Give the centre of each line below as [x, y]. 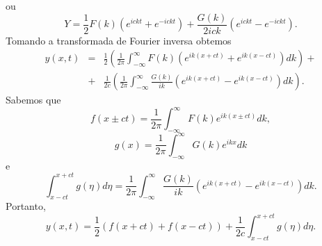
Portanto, [26, 206]
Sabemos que [33, 100]
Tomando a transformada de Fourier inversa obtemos [119, 40]
